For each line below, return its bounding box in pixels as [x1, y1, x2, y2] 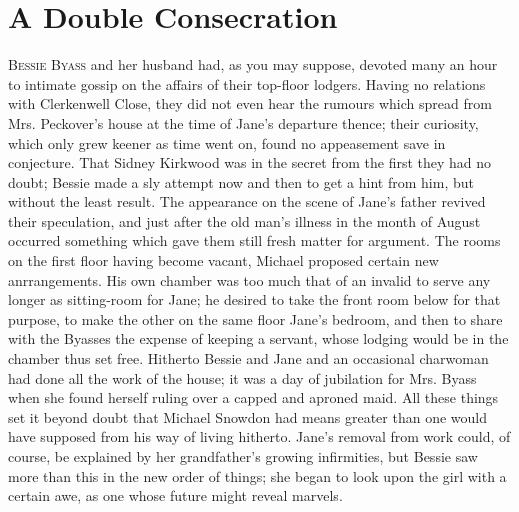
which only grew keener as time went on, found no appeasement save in [8, 132, 446, 153]
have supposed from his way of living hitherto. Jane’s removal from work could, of [8, 426, 511, 447]
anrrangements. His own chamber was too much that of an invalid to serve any [8, 269, 491, 290]
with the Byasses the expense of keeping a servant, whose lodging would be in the [8, 328, 509, 349]
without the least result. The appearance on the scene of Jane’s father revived [8, 191, 486, 212]
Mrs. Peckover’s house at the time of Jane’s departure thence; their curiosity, [8, 112, 479, 133]
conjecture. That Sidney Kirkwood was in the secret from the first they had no [8, 152, 492, 173]
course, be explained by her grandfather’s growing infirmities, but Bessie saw [8, 446, 478, 466]
